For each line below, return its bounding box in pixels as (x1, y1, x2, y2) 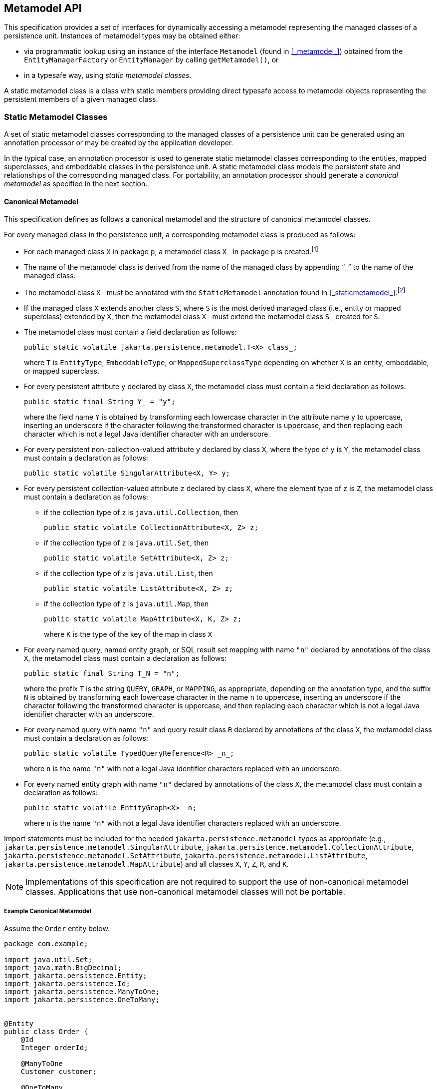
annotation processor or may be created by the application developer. (4, 138, 233, 147)
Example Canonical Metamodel (4, 908, 91, 915)
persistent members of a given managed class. (4, 95, 158, 104)
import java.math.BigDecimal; (4, 964, 122, 972)
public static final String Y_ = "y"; (24, 397, 176, 406)
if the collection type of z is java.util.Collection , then (44, 508, 238, 517)
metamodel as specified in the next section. (4, 179, 148, 188)
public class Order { (4, 1028, 88, 1036)
